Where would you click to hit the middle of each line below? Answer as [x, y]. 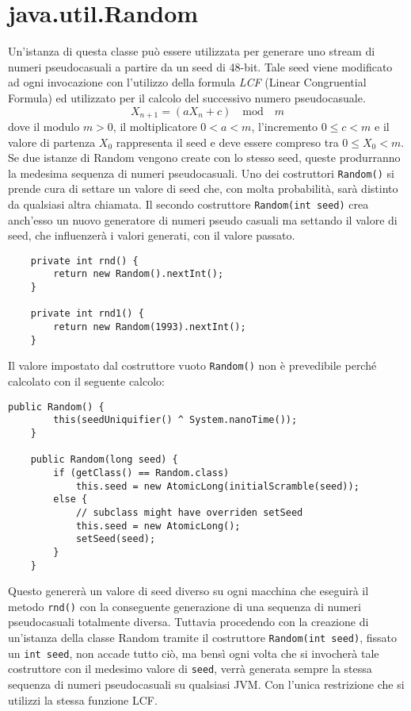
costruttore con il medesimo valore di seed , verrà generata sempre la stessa [190, 669]
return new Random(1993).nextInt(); [150, 327]
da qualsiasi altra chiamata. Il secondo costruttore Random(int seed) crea [188, 204]
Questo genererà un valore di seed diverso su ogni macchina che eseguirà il [188, 591]
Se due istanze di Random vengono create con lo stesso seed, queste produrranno [204, 158]
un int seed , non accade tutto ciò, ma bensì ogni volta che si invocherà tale [194, 653]
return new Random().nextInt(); [139, 274]
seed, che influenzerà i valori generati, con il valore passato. [152, 235]
